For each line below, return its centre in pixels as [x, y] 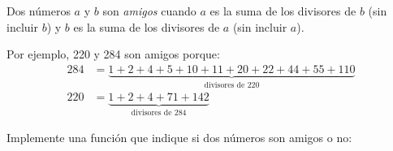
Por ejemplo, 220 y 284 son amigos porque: [113, 54]
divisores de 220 [232, 85]
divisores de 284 [159, 113]
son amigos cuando [149, 11]
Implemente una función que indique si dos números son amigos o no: [179, 137]
